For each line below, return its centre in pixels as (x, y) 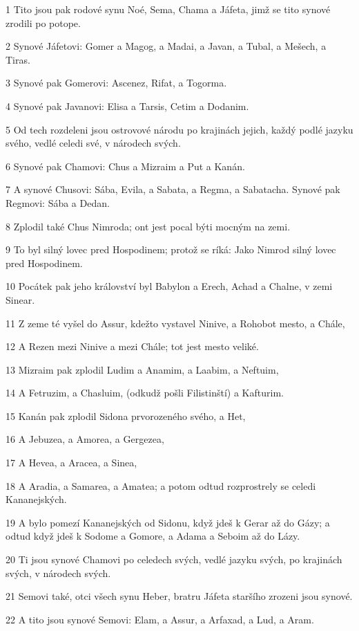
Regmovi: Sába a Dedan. (58, 202)
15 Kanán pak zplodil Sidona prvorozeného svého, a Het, (126, 415)
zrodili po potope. (43, 22)
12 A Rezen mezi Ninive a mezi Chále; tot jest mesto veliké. (132, 346)
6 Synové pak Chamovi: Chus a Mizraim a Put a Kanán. (125, 166)
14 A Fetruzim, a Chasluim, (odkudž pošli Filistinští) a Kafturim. (145, 393)
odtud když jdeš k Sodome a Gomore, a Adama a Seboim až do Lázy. (153, 536)
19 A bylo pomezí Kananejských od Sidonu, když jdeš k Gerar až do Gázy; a (168, 522)
